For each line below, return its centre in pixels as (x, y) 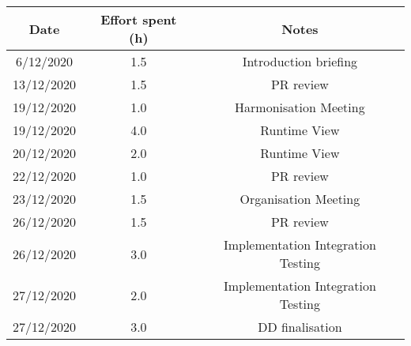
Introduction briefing (300, 61)
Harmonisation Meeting (300, 107)
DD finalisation (300, 327)
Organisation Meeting (300, 199)
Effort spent (139, 19)
